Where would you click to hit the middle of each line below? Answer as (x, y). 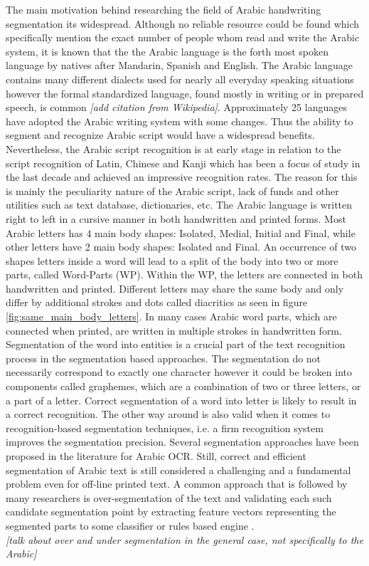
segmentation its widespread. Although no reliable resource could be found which (183, 23)
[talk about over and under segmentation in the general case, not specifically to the (184, 539)
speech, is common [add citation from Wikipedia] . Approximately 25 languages (176, 107)
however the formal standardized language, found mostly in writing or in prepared (185, 93)
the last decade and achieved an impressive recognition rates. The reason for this (182, 177)
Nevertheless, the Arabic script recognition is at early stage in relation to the (173, 148)
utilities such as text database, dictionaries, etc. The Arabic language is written (179, 205)
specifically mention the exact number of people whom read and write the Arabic (183, 37)
